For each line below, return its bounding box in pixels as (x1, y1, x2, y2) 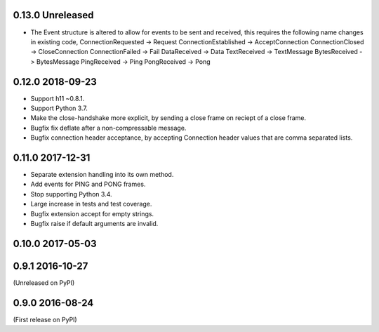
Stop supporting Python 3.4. (30, 190, 112, 198)
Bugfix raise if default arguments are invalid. (30, 220, 159, 228)
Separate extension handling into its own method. (30, 171, 174, 179)
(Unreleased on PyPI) (13, 278, 75, 287)
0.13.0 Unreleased (13, 9, 94, 21)
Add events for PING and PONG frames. (30, 180, 146, 189)
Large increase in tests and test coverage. (30, 200, 152, 208)
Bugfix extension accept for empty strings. (30, 209, 154, 218)
